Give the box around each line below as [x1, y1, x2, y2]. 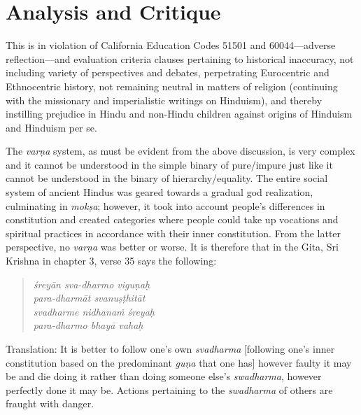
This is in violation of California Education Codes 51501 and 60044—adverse [6, 38, 336, 52]
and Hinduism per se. [6, 120, 97, 134]
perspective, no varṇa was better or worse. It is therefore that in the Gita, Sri [6, 239, 339, 254]
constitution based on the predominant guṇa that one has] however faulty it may [6, 355, 352, 370]
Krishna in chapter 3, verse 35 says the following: [6, 253, 217, 268]
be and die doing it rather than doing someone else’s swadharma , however [6, 369, 322, 384]
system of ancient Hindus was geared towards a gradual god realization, [6, 185, 313, 199]
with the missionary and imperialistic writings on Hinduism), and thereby [6, 92, 323, 107]
